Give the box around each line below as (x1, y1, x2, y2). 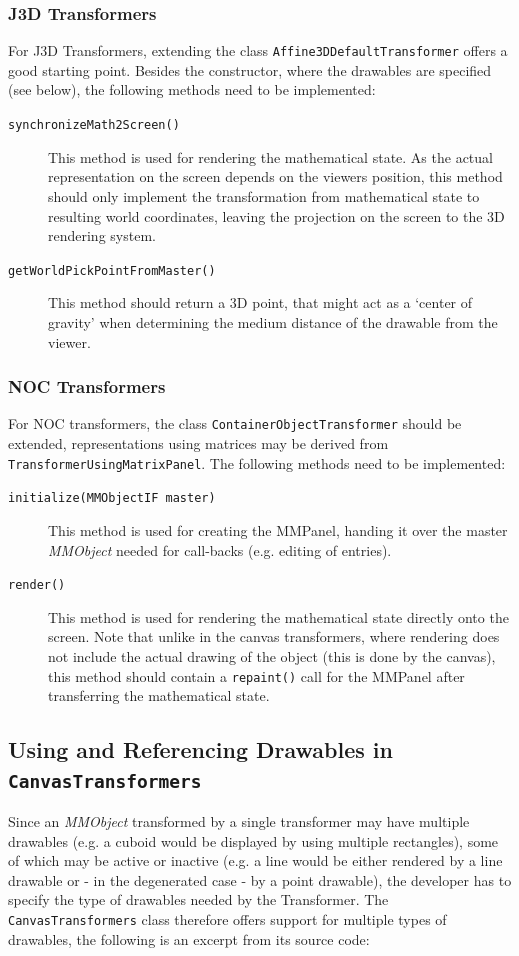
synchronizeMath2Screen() (8, 118, 180, 133)
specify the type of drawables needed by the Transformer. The (8, 889, 389, 910)
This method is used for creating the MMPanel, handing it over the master (48, 519, 508, 540)
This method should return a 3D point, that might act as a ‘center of (48, 292, 473, 313)
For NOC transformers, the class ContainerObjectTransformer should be (8, 413, 462, 434)
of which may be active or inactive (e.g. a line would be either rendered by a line (8, 850, 503, 871)
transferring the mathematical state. (48, 685, 270, 706)
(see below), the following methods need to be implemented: (8, 79, 376, 100)
